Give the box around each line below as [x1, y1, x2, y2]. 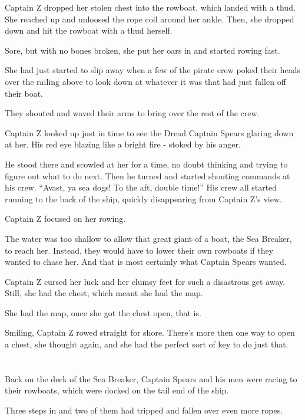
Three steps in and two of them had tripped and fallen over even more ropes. [5, 404, 283, 416]
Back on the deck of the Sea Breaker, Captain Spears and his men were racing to [5, 372, 297, 385]
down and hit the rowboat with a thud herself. [5, 24, 173, 37]
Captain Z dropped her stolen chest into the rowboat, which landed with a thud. [5, 1, 296, 13]
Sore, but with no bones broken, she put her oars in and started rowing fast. [5, 44, 280, 56]
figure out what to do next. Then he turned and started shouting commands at [5, 169, 290, 182]
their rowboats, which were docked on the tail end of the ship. [5, 384, 229, 396]
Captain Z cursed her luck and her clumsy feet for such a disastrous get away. [5, 275, 286, 287]
